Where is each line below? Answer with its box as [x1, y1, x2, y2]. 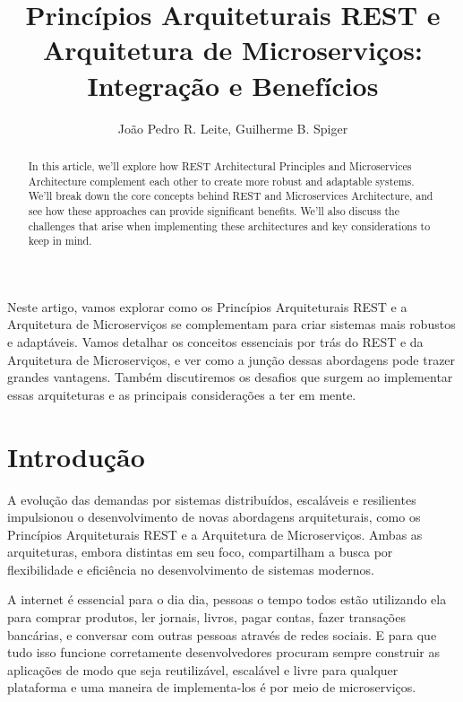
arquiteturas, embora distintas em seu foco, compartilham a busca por [7, 542, 393, 561]
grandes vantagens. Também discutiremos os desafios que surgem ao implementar [7, 368, 453, 386]
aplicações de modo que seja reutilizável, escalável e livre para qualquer [7, 660, 399, 679]
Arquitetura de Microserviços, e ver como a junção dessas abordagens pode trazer [7, 350, 456, 368]
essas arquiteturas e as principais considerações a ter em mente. [7, 385, 356, 403]
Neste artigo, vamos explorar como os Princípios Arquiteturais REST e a [7, 297, 407, 316]
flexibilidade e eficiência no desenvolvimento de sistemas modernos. [7, 559, 374, 578]
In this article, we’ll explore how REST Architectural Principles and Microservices [28, 158, 412, 173]
